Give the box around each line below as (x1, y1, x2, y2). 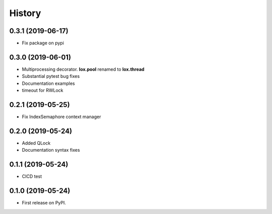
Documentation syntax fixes (22, 147, 80, 153)
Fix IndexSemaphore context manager (22, 114, 101, 120)
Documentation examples (22, 80, 75, 86)
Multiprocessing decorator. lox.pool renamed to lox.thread (22, 66, 145, 72)
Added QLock (22, 140, 51, 146)
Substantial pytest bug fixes (22, 73, 80, 79)
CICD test (22, 173, 42, 179)
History (9, 8, 41, 19)
